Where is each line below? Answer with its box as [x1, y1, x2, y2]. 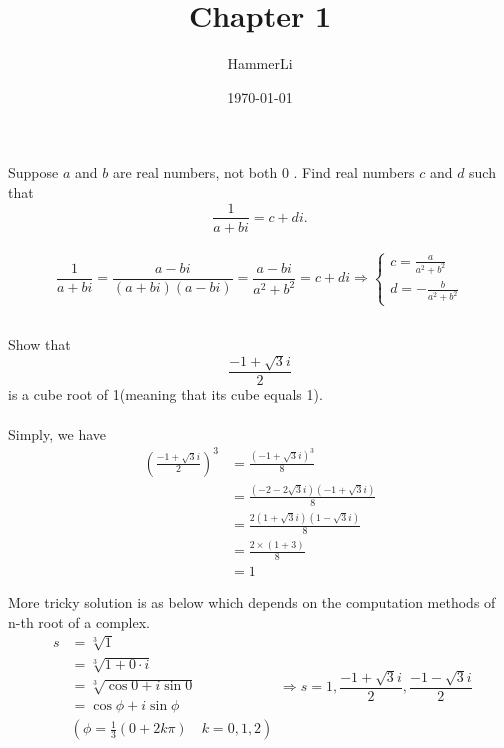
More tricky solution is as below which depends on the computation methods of [8, 592, 496, 613]
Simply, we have [8, 423, 106, 444]
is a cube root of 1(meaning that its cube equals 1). [8, 384, 323, 405]
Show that [8, 333, 71, 354]
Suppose [8, 162, 59, 183]
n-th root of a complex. [8, 611, 150, 632]
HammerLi [227, 53, 293, 74]
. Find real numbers [293, 162, 415, 183]
